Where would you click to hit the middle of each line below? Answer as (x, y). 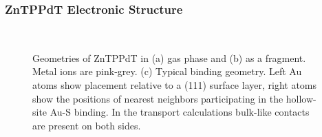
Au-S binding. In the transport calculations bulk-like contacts (180, 112)
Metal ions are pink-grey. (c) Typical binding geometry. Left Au (167, 71)
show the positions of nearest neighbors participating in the (158, 98)
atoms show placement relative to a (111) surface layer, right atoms (175, 85)
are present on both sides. (87, 125)
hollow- (301, 98)
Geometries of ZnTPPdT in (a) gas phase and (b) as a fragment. (169, 57)
